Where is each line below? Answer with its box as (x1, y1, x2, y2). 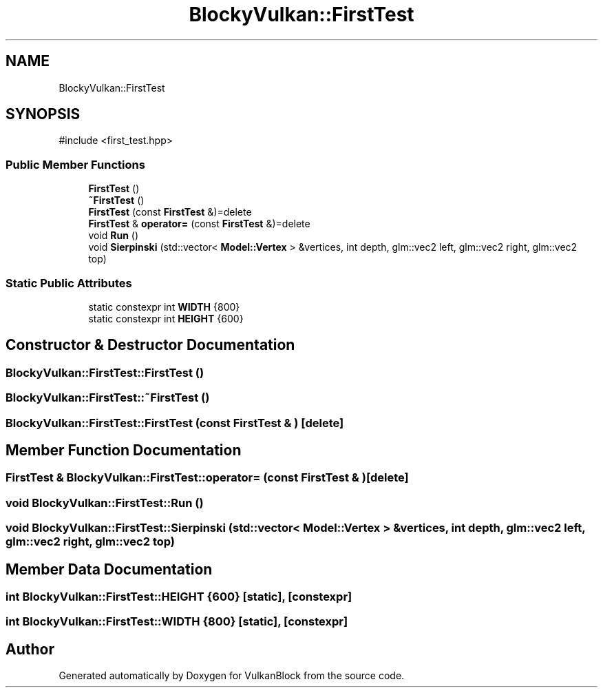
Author (6, 640, 54, 658)
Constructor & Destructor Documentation (6, 336, 295, 354)
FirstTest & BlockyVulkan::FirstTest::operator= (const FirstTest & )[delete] (6, 470, 409, 485)
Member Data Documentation (6, 560, 213, 578)
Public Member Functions (6, 157, 145, 172)
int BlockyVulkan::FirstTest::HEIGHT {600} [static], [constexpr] (6, 589, 352, 603)
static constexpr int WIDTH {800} (88, 300, 240, 313)
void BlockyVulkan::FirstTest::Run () (6, 495, 204, 510)
